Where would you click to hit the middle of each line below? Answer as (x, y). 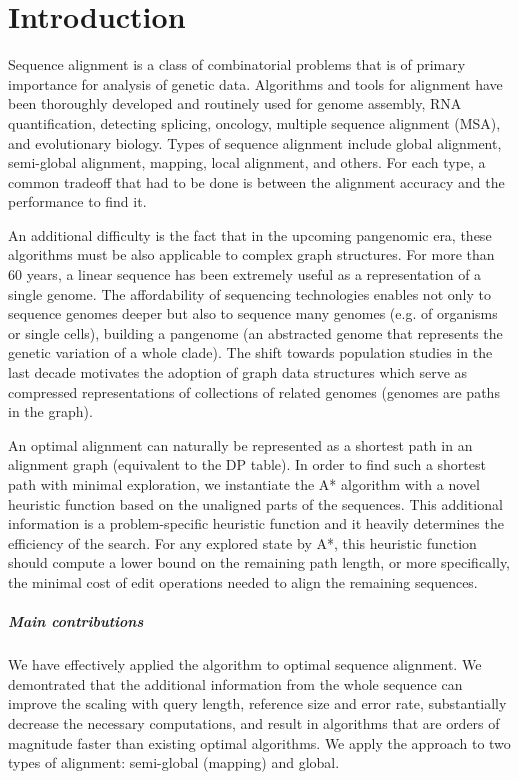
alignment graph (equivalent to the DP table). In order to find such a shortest (247, 464)
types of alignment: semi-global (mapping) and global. (174, 762)
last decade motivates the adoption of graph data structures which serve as (238, 372)
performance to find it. (77, 201)
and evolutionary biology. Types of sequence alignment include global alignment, (255, 142)
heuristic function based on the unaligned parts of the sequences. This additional (255, 503)
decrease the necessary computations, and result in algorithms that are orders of (254, 722)
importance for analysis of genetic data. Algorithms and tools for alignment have (255, 83)
